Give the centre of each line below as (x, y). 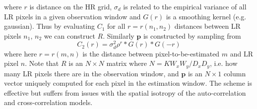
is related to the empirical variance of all (185, 6)
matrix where (127, 63)
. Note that (42, 63)
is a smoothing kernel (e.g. (206, 16)
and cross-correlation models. (48, 102)
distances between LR (207, 26)
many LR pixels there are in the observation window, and (92, 73)
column (235, 73)
